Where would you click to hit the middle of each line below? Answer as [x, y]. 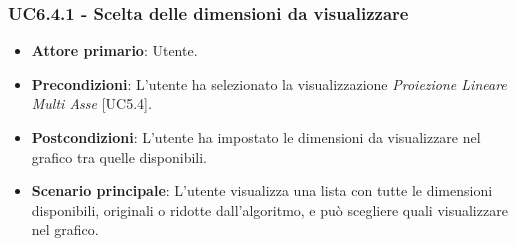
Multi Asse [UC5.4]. [91, 103]
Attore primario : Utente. [114, 50]
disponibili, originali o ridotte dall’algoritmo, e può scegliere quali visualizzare [269, 209]
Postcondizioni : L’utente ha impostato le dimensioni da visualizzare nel [256, 137]
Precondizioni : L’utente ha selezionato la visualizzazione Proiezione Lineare [269, 83]
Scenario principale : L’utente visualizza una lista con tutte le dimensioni [262, 190]
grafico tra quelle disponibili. [119, 156]
